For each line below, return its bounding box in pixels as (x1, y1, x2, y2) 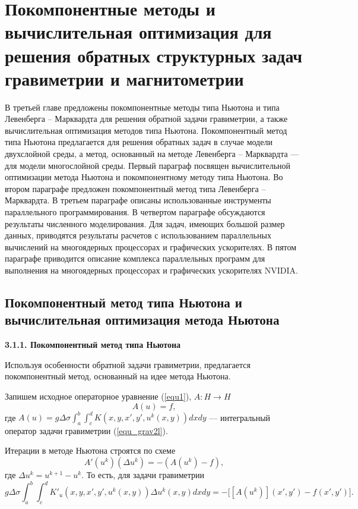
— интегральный (209, 411, 271, 423)
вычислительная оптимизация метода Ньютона (5, 310, 280, 329)
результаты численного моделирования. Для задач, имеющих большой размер (5, 217, 285, 230)
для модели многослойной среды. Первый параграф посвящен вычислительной (5, 159, 291, 171)
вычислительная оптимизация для (5, 20, 272, 44)
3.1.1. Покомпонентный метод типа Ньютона (5, 338, 181, 351)
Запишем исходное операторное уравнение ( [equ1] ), (5, 389, 192, 402)
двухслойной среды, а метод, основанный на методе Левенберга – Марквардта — (5, 147, 299, 160)
